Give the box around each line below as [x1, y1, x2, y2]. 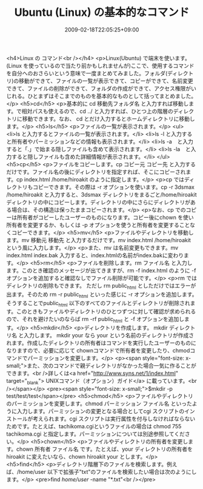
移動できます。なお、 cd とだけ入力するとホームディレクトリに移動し [22, 115, 195, 122]
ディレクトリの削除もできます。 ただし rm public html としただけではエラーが [6, 282, 196, 291]
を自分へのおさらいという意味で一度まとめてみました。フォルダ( [6, 69, 168, 76]
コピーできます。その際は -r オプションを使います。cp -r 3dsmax [32, 183, 195, 191]
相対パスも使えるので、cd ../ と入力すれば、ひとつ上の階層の [21, 107, 174, 115]
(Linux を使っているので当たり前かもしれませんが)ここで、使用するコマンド [6, 62, 195, 69]
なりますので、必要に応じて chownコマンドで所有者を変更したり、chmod [6, 347, 190, 354]
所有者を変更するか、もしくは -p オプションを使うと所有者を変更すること [6, 221, 190, 228]
